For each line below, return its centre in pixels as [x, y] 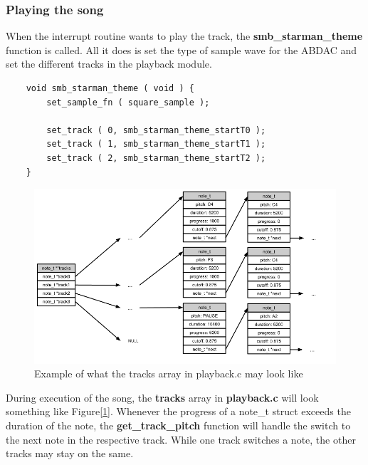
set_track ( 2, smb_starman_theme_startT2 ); [156, 158]
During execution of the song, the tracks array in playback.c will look [162, 397]
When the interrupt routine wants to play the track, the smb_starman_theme [184, 36]
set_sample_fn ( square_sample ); [128, 102]
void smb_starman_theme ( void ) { [110, 88]
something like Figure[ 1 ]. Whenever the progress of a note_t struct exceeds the [178, 411]
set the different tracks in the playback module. [109, 64]
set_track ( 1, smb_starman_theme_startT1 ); [156, 144]
